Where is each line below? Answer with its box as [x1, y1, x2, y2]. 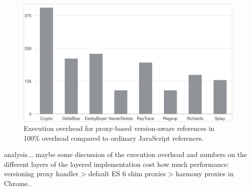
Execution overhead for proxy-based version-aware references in [24, 123, 215, 133]
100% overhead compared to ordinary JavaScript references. [24, 132, 204, 143]
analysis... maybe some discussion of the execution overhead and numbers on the [4, 149, 247, 159]
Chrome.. [4, 178, 32, 189]
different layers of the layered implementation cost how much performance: [4, 158, 229, 169]
